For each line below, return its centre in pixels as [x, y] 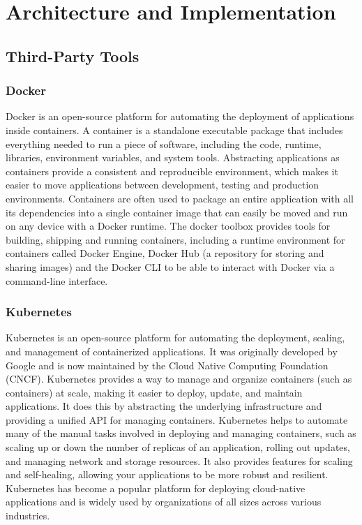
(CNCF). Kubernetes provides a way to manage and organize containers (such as [179, 379]
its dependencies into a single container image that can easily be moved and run [177, 212]
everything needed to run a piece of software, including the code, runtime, [164, 143]
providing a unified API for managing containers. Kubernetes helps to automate [177, 419]
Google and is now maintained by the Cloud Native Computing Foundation [167, 365]
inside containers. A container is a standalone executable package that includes [174, 130]
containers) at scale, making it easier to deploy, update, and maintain [154, 392]
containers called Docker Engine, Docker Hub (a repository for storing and [165, 253]
